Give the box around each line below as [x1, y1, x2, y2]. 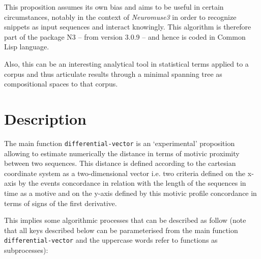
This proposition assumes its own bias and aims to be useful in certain [4, 2, 224, 12]
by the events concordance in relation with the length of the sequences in [18, 178, 246, 188]
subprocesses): [4, 244, 48, 255]
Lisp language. [4, 41, 49, 52]
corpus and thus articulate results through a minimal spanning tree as [4, 68, 222, 79]
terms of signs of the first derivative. [4, 197, 117, 208]
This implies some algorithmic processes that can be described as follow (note [4, 215, 246, 225]
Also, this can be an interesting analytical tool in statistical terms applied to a [4, 58, 249, 69]
